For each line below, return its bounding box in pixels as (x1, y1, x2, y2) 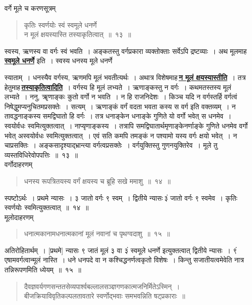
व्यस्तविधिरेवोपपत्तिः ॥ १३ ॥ (4, 149, 78, 160)
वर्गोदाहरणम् (4, 159, 33, 170)
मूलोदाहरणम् (4, 212, 34, 222)
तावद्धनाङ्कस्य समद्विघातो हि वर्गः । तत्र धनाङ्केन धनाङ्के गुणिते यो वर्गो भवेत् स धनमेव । (4, 111, 232, 121)
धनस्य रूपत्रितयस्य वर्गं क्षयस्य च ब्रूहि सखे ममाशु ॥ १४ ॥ (24, 175, 171, 186)
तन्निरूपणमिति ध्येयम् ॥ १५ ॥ (4, 264, 81, 275)
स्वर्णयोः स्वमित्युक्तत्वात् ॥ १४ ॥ (4, 202, 89, 213)
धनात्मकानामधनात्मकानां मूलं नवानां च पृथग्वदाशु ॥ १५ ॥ (24, 228, 170, 239)
